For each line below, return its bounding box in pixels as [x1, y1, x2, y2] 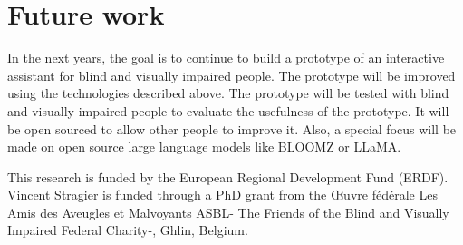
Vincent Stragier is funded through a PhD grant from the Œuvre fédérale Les [7, 185, 438, 204]
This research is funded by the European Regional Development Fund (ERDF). [7, 167, 449, 186]
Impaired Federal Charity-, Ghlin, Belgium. [7, 220, 248, 240]
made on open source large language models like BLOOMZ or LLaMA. [7, 137, 401, 156]
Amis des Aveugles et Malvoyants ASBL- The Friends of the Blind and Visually [7, 202, 449, 221]
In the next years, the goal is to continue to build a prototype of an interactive [7, 48, 445, 67]
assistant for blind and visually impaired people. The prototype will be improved [7, 65, 456, 84]
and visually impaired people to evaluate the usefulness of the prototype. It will [7, 101, 449, 120]
